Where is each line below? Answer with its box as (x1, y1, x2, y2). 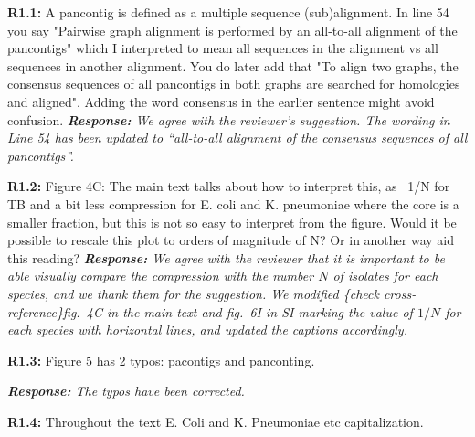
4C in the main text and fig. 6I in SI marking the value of (86, 302, 413, 321)
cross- (383, 283, 417, 303)
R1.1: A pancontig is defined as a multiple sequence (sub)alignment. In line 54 (7, 3, 449, 21)
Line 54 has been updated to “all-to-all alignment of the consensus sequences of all (7, 128, 468, 147)
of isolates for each (332, 266, 438, 285)
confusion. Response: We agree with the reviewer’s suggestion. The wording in (7, 110, 450, 129)
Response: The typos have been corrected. (7, 381, 245, 400)
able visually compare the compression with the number (7, 266, 314, 285)
